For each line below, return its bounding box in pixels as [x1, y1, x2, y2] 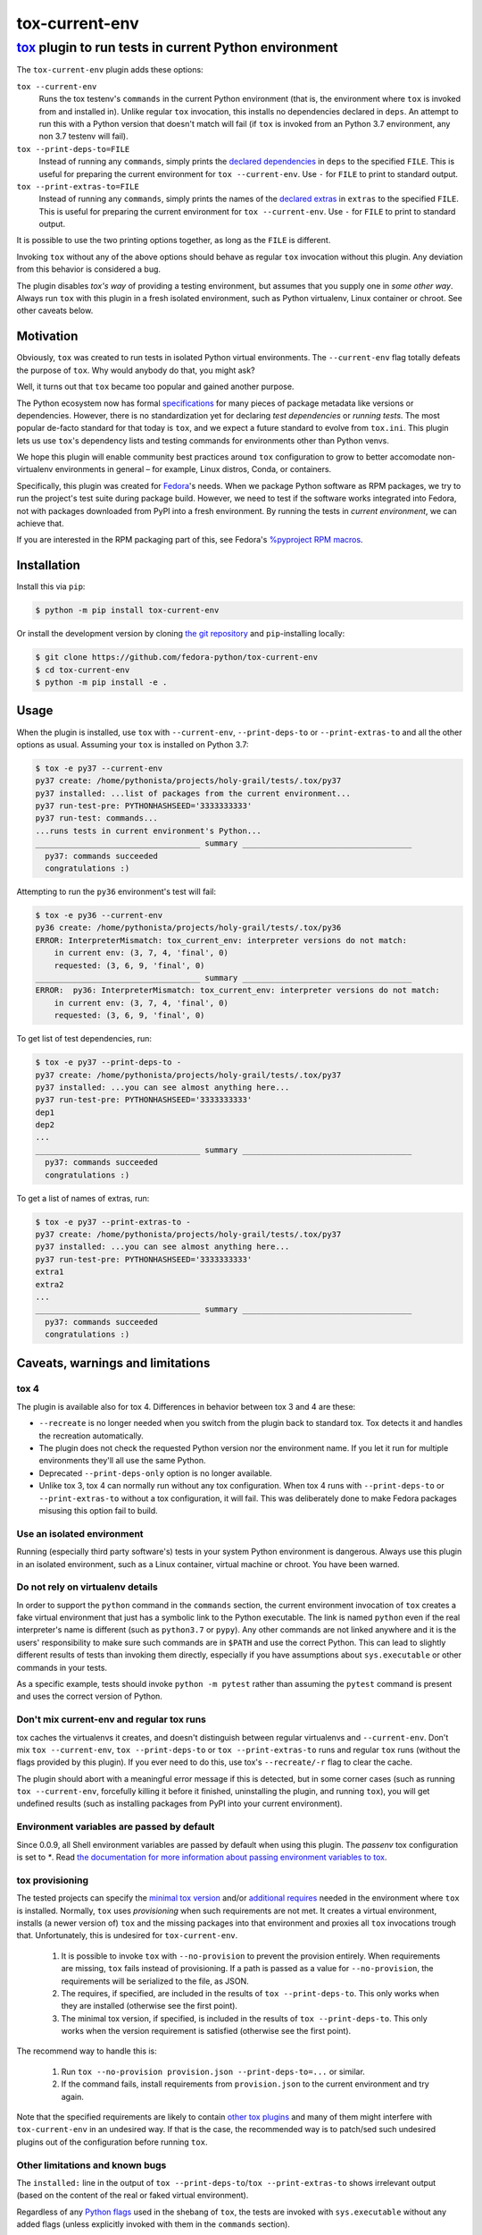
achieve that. [16, 519, 64, 529]
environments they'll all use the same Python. [38, 1455, 206, 1466]
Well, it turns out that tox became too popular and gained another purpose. [16, 381, 295, 392]
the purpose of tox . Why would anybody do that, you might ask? [16, 365, 255, 375]
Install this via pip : [16, 581, 86, 592]
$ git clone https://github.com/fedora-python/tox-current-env [35, 653, 319, 662]
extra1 [35, 1267, 64, 1278]
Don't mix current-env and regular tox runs [16, 1713, 207, 1725]
